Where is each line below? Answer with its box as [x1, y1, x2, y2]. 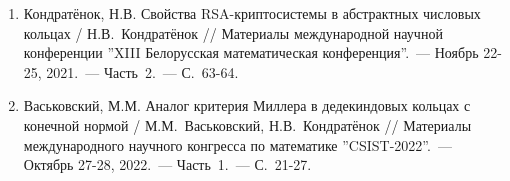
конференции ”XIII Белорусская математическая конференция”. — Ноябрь [23, 42, 479, 63]
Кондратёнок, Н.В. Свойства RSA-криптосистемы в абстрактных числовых [23, 3, 481, 23]
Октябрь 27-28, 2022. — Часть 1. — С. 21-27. [23, 154, 312, 175]
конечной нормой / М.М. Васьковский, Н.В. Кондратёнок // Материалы [23, 114, 472, 135]
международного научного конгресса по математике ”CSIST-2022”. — [23, 134, 452, 155]
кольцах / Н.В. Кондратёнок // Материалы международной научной [23, 22, 443, 43]
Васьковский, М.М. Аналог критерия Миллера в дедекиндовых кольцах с [23, 95, 471, 116]
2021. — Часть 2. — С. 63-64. [46, 61, 239, 82]
